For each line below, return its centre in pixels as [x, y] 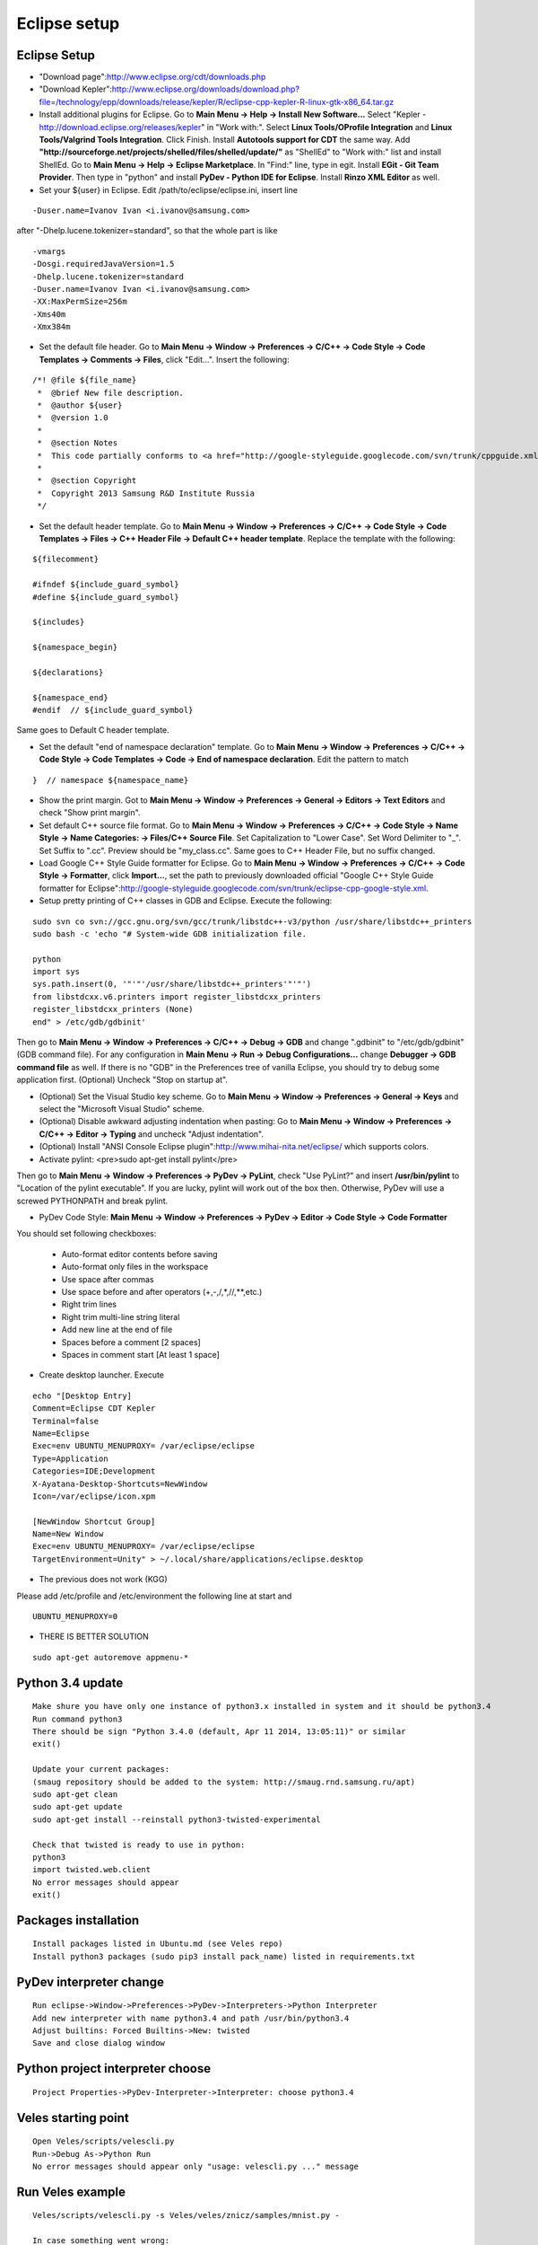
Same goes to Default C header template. [93, 730]
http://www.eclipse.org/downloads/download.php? [206, 89]
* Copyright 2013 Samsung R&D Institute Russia [146, 493]
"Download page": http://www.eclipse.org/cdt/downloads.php [152, 77]
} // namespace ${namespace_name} [111, 780]
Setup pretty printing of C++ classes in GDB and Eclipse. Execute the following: [186, 901]
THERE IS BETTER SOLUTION [94, 1637]
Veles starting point [73, 2118]
